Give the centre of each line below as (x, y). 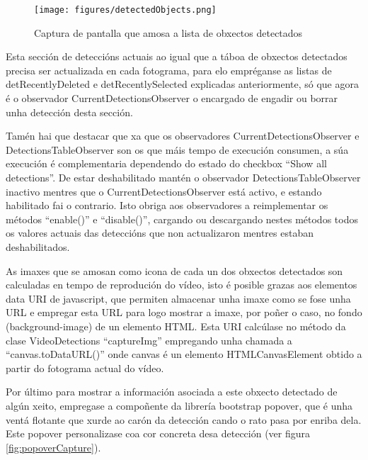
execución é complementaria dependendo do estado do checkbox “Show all (166, 163)
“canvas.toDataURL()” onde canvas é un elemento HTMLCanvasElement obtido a (184, 354)
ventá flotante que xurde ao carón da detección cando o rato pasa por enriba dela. (184, 419)
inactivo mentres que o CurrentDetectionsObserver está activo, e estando (164, 191)
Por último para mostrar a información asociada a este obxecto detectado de (172, 392)
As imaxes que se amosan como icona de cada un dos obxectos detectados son (174, 270)
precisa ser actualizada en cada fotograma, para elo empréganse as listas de (169, 70)
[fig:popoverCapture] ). (53, 447)
